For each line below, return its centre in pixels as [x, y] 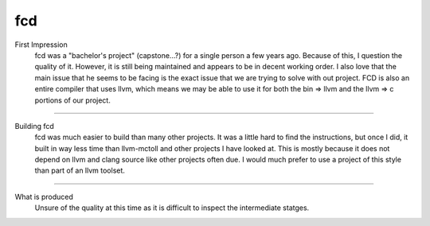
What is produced [44, 197]
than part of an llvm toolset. [80, 170]
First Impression [41, 45]
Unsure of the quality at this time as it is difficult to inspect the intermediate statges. [172, 208]
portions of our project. [72, 100]
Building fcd [35, 126]
